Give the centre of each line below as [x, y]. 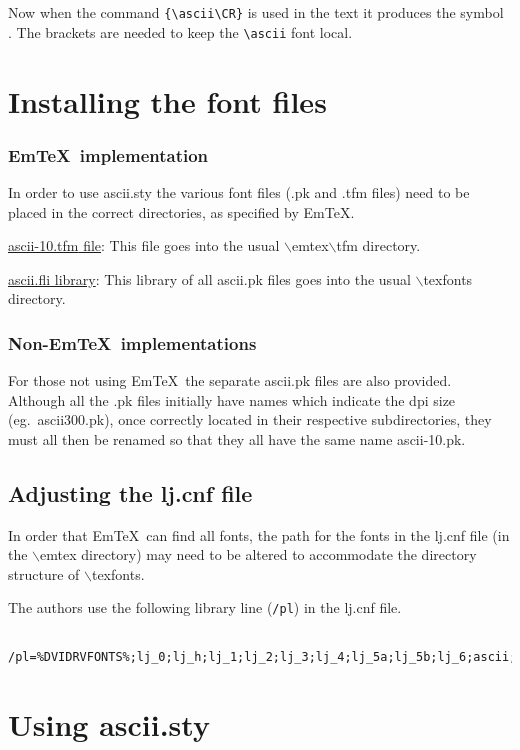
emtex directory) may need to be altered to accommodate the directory [258, 554]
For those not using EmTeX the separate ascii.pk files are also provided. [230, 380]
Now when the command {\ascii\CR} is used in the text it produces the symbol [256, 12]
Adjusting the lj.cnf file [130, 492]
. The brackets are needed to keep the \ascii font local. [180, 31]
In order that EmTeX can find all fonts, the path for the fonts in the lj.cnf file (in [259, 534]
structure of [44, 573]
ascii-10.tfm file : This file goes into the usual [144, 245]
